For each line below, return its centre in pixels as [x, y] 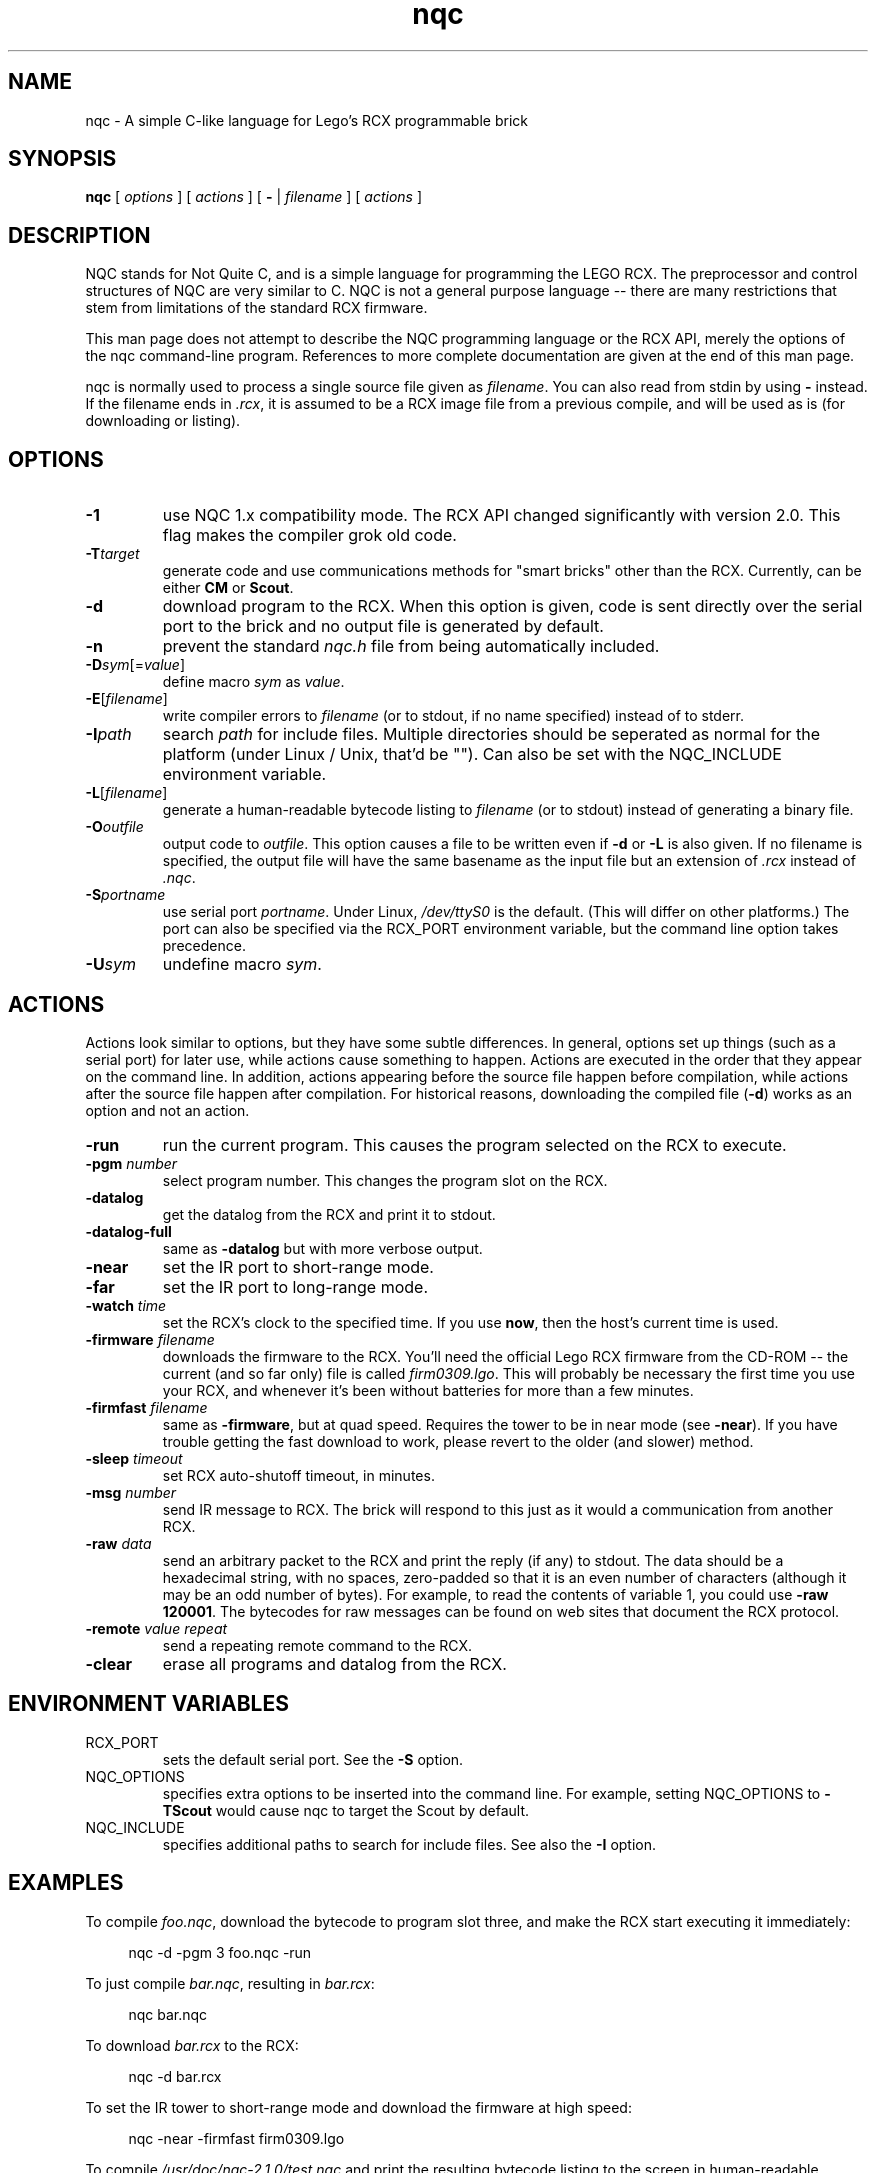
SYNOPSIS [62, 159]
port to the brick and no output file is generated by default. [383, 626]
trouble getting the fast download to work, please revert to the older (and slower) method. [458, 1441]
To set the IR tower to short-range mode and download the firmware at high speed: [358, 2107]
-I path [108, 734]
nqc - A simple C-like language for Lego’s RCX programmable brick [306, 120]
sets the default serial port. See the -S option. [313, 1759]
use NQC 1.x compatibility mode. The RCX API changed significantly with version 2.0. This [501, 515]
